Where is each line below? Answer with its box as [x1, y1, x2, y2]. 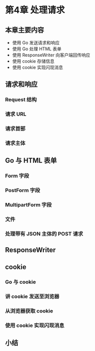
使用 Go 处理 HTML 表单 [12, 46, 62, 52]
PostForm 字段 [5, 187, 40, 194]
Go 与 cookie [5, 278, 36, 285]
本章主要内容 [5, 26, 44, 34]
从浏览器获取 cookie [5, 307, 53, 314]
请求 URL [5, 111, 27, 117]
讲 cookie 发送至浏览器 [5, 293, 60, 300]
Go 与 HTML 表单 [5, 156, 57, 165]
